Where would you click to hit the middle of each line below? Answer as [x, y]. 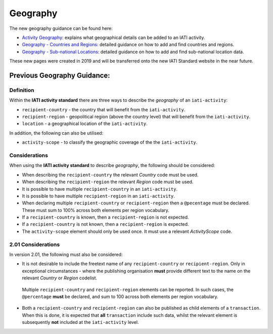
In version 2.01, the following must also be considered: [66, 255]
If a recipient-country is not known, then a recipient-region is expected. [105, 224]
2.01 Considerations [35, 244]
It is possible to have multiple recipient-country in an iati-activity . [100, 189]
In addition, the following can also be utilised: [56, 133]
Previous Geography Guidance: [60, 75]
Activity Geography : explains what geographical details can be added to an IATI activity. [113, 37]
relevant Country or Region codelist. [60, 278]
